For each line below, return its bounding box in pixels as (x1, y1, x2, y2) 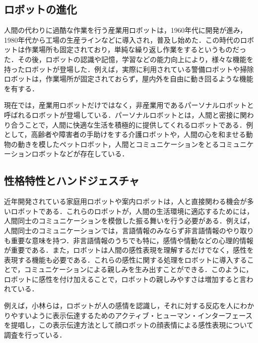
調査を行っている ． (4, 329, 66, 340)
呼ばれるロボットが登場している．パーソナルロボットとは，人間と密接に (4, 109, 240, 120)
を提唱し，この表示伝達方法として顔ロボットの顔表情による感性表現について (4, 320, 254, 330)
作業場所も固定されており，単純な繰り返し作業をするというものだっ (24, 44, 247, 55)
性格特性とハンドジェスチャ (4, 173, 139, 188)
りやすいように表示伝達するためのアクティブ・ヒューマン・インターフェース (4, 310, 253, 320)
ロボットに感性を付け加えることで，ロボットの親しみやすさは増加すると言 (4, 274, 247, 284)
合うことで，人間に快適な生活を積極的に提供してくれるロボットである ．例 (10, 119, 254, 130)
